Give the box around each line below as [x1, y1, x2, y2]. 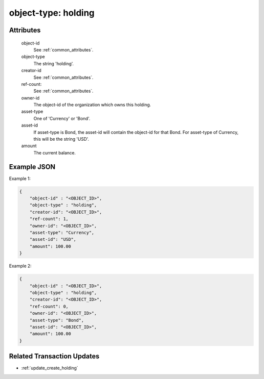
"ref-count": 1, [29, 216, 68, 222]
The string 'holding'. [33, 60, 74, 66]
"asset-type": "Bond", [29, 317, 84, 323]
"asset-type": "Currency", [29, 230, 95, 235]
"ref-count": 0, [29, 303, 68, 309]
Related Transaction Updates [9, 352, 100, 360]
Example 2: [9, 263, 32, 269]
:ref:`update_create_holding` [21, 365, 78, 371]
